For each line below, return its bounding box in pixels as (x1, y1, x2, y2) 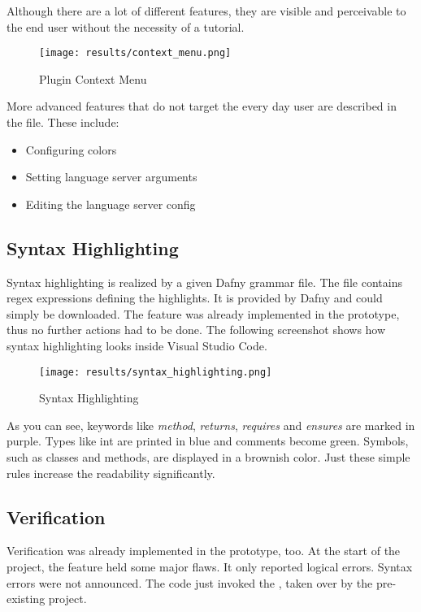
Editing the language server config (25, 195, 196, 212)
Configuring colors (25, 141, 117, 158)
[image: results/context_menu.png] (39, 47, 232, 59)
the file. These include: (7, 114, 119, 131)
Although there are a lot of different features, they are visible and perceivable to (7, 2, 406, 19)
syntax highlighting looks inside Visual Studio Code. (7, 336, 267, 354)
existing (7, 590, 46, 607)
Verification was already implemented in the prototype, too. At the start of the (7, 542, 401, 559)
